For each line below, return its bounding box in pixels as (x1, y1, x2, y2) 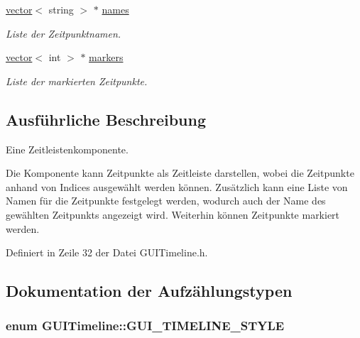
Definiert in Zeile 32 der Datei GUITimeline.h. (6, 245, 208, 260)
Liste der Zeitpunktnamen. (6, 26, 121, 40)
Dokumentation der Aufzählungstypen (6, 280, 293, 302)
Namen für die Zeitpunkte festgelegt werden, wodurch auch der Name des (6, 193, 326, 208)
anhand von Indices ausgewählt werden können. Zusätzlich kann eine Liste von (6, 179, 348, 194)
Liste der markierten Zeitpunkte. (6, 73, 148, 88)
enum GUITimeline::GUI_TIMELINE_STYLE (6, 317, 285, 334)
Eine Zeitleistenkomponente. (6, 141, 129, 156)
